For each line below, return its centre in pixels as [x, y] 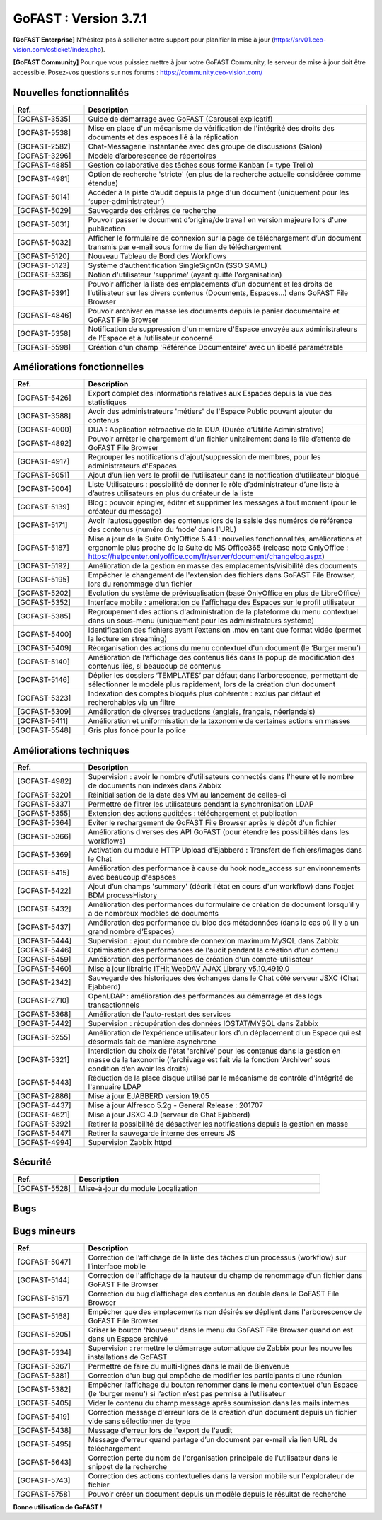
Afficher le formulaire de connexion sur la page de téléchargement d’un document [225, 238]
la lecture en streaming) [128, 639]
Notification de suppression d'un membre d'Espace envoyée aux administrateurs [222, 329]
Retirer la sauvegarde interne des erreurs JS [162, 1133]
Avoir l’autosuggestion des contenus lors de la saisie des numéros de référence [220, 521]
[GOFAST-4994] [45, 1142]
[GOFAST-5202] [44, 593]
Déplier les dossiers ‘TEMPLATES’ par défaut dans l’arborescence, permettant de [223, 676]
